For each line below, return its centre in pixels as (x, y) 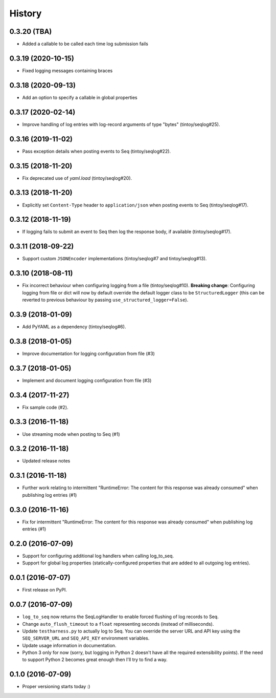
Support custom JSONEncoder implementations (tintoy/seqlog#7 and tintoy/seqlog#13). (114, 259)
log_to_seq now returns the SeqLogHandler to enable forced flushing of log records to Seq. (121, 617)
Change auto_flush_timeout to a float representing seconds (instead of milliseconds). (118, 624)
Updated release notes (46, 461)
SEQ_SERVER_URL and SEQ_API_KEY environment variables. (86, 638)
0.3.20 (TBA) (31, 31)
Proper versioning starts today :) (56, 687)
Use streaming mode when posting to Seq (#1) (71, 434)
